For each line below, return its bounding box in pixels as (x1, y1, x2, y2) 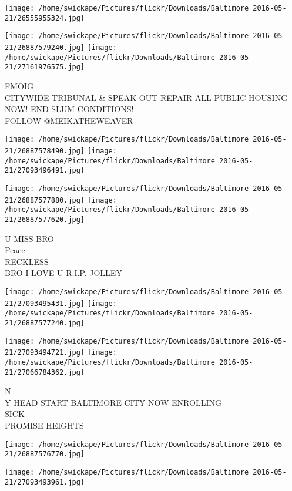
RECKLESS (5, 255, 49, 267)
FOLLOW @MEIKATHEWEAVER (5, 114, 133, 126)
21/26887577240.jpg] (5, 318, 85, 327)
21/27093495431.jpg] (5, 299, 85, 308)
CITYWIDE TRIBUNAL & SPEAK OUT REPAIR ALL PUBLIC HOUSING (5, 91, 288, 103)
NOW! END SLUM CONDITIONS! (5, 103, 134, 115)
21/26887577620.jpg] (5, 215, 85, 224)
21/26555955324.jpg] (5, 14, 85, 22)
